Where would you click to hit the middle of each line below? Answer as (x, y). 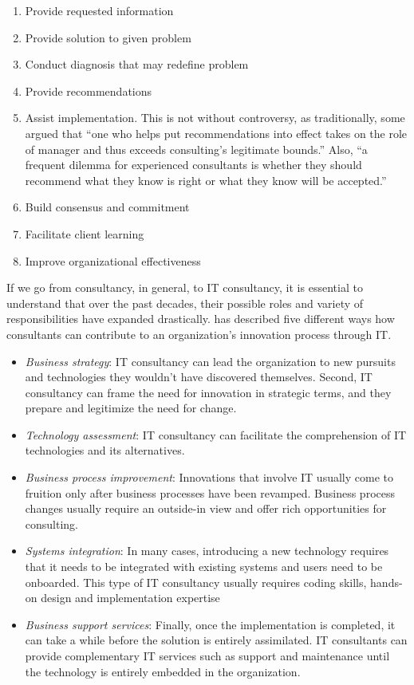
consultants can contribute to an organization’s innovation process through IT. (199, 334)
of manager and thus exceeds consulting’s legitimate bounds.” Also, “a (196, 149)
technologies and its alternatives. (105, 450)
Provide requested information (99, 10)
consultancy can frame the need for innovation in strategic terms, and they (208, 392)
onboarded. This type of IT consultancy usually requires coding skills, (196, 582)
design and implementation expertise (130, 598)
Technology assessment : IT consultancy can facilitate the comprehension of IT (216, 434)
